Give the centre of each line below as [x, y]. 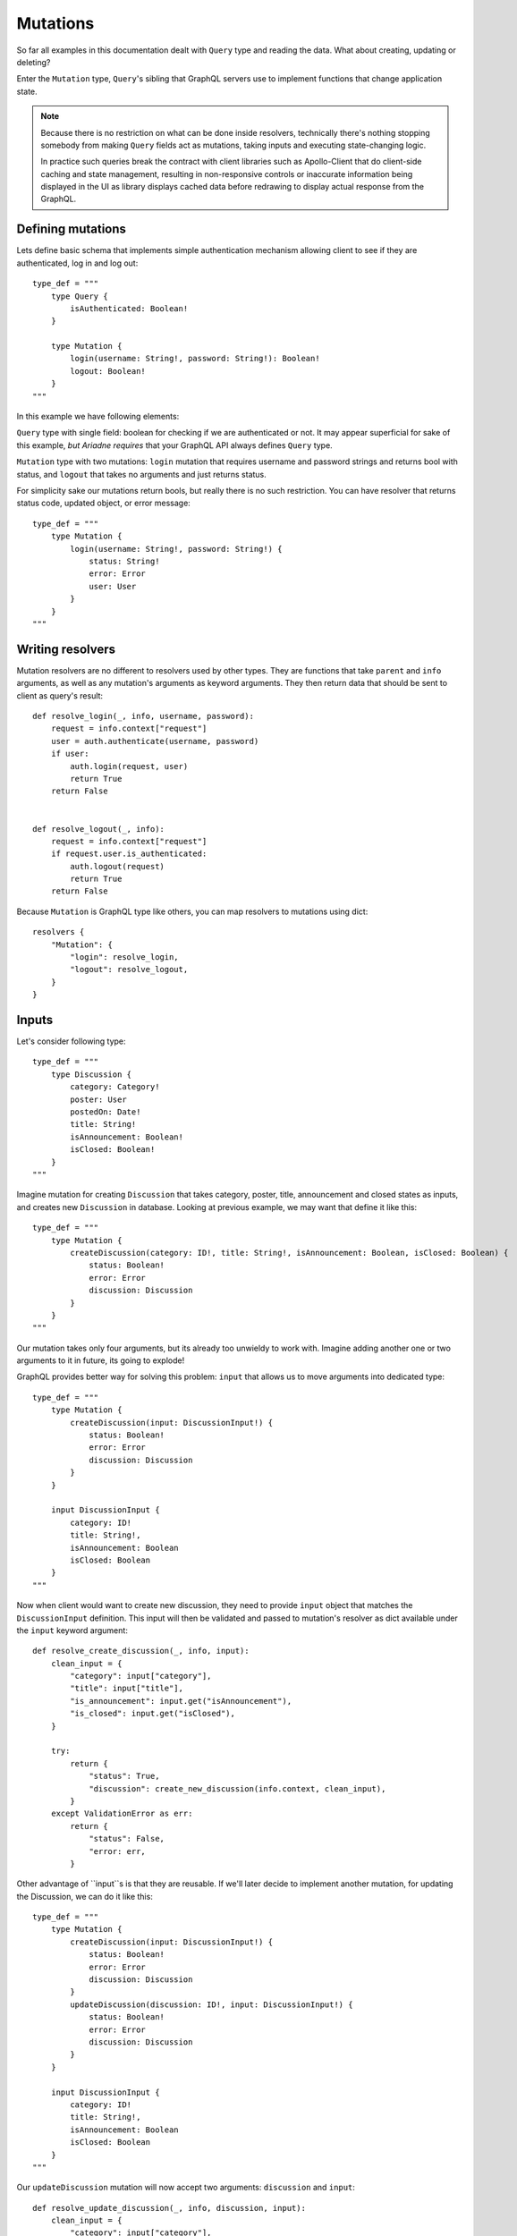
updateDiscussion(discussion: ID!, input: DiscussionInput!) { [212, 2004]
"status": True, [124, 1776]
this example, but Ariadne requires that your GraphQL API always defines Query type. [174, 445]
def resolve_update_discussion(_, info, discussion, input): [169, 2208]
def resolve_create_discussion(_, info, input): [141, 1651]
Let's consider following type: [71, 1041]
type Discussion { [91, 1074]
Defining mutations [72, 229]
